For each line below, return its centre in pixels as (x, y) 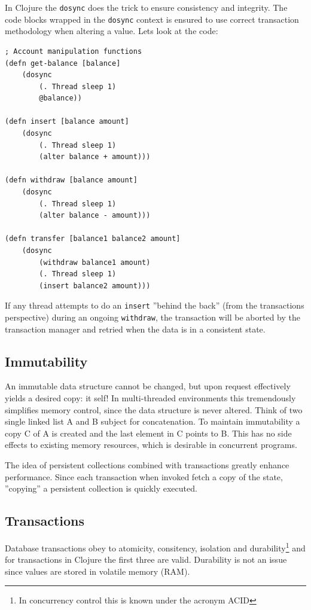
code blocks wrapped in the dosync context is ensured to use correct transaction (152, 19)
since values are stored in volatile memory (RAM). (97, 571)
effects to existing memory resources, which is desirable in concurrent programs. (151, 445)
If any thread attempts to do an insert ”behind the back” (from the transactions (155, 305)
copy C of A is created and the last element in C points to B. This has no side (148, 433)
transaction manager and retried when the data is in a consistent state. (135, 329)
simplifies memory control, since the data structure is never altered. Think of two (154, 409)
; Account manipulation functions (74, 51)
